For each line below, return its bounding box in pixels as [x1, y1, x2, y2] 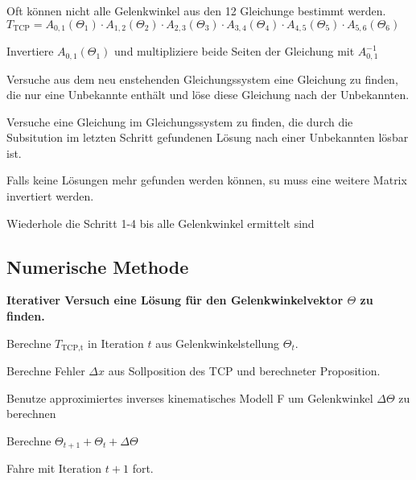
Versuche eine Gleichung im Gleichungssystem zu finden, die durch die [6, 113, 353, 130]
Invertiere [6, 43, 54, 60]
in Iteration [88, 334, 144, 351]
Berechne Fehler [6, 362, 85, 379]
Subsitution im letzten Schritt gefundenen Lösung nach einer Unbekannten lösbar [6, 129, 409, 146]
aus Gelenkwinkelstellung [155, 334, 280, 351]
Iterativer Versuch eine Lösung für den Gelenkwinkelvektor [6, 292, 344, 308]
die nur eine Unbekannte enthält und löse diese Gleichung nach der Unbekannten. [6, 86, 410, 103]
